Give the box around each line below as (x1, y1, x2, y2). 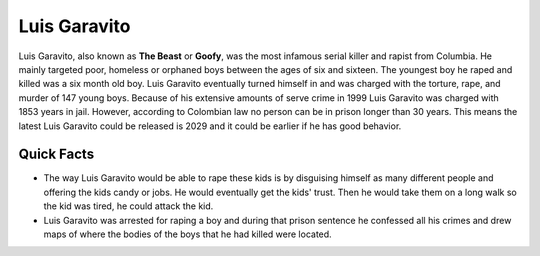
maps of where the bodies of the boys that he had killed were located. (43, 228, 332, 240)
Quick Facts (18, 146, 95, 163)
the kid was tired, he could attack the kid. (43, 200, 214, 212)
